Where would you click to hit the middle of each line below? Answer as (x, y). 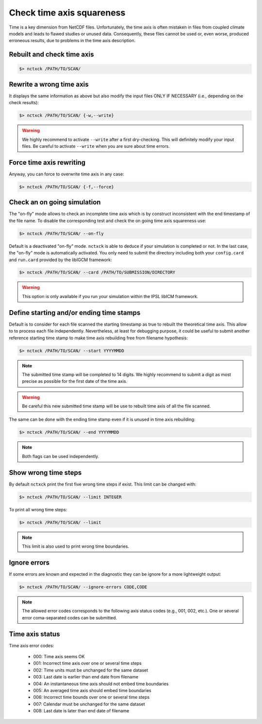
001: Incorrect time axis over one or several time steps (87, 663)
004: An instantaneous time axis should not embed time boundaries (101, 684)
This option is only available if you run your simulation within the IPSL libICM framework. (110, 296)
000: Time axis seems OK (59, 657)
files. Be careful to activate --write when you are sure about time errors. (96, 146)
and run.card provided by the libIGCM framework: (60, 260)
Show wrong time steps (45, 472)
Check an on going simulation (55, 202)
